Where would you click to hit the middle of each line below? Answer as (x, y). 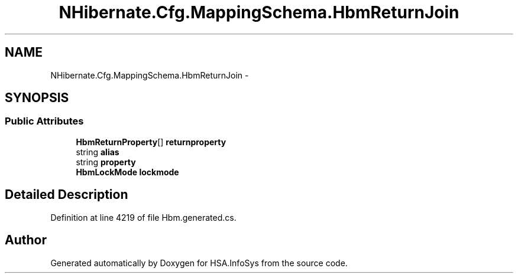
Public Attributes (44, 121)
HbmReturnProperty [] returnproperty (151, 142)
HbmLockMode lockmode (127, 172)
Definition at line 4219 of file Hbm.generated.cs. (143, 217)
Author (26, 240)
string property (106, 162)
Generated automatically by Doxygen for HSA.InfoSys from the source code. (199, 263)
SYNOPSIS (37, 98)
